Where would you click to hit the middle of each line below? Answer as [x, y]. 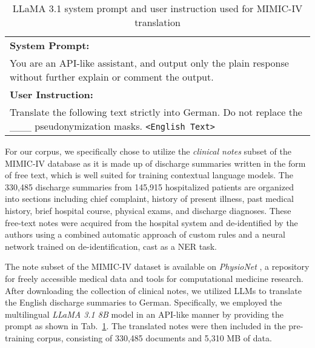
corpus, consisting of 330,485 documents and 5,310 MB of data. [154, 337]
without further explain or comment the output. [112, 77]
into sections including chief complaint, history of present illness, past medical [150, 199]
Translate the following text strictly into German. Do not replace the [156, 112]
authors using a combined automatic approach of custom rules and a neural [145, 234]
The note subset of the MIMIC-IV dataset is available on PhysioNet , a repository [157, 266]
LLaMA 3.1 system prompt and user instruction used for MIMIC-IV [157, 8]
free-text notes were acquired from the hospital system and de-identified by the [151, 222]
